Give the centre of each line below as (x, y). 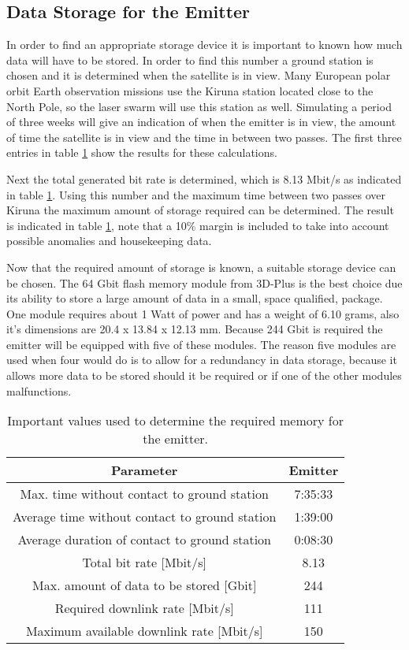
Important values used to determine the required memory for (175, 421)
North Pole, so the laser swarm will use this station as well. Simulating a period (199, 106)
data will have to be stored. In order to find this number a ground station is (190, 59)
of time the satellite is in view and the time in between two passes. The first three (204, 137)
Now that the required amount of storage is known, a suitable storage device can (201, 267)
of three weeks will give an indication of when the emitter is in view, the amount (201, 122)
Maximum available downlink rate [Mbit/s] (144, 631)
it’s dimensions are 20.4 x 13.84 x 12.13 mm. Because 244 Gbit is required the (195, 329)
